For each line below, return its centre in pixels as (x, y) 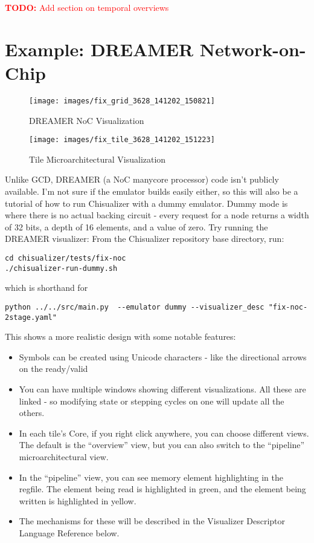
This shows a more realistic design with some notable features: (120, 337)
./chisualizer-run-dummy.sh (61, 268)
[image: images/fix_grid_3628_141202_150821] (122, 101)
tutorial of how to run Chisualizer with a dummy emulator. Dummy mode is (146, 203)
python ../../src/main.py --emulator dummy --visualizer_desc (135, 307)
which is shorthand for (46, 288)
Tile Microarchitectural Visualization (98, 159)
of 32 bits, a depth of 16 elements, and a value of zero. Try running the (136, 226)
